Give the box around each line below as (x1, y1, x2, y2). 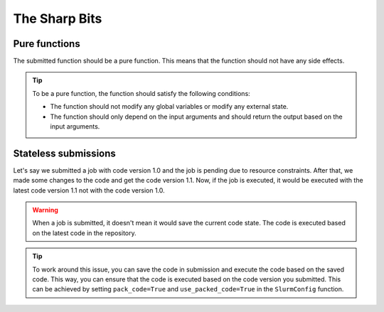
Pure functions (13, 38, 81, 50)
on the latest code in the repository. (32, 228, 137, 237)
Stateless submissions (13, 147, 117, 159)
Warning (32, 206, 58, 215)
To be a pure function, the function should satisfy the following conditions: (32, 89, 250, 97)
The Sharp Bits (13, 11, 102, 26)
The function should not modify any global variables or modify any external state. (50, 102, 289, 111)
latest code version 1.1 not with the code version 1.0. (13, 185, 165, 195)
